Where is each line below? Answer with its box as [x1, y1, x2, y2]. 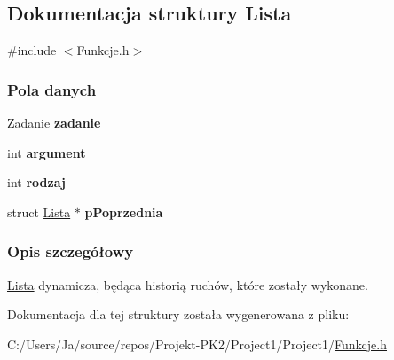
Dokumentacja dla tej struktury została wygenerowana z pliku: [7, 305, 350, 324]
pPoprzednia [84, 202, 163, 221]
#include [7, 41, 57, 59]
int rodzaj [7, 173, 66, 192]
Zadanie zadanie [7, 113, 101, 132]
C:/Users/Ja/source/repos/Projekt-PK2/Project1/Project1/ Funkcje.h [7, 334, 387, 353]
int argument [7, 143, 86, 161]
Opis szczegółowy [7, 240, 134, 262]
